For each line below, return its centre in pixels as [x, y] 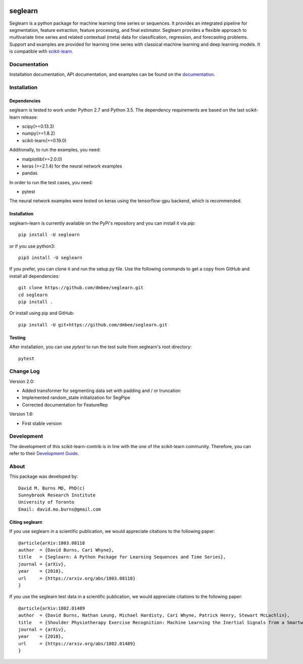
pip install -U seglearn [49, 235]
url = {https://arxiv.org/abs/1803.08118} [77, 578]
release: [29, 117]
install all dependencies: [35, 276]
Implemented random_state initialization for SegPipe [76, 398]
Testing [17, 338]
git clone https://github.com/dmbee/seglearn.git [81, 288]
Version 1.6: [21, 414]
